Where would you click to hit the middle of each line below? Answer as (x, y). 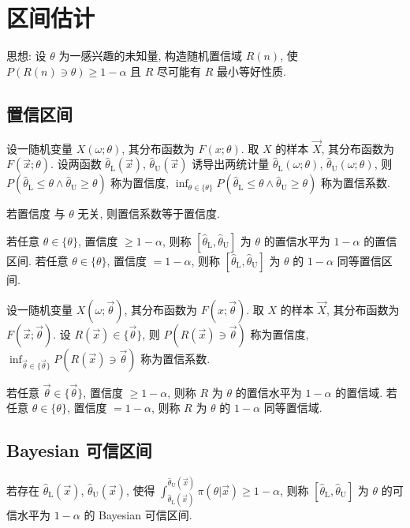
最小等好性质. (252, 71)
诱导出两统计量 (231, 164)
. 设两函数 (76, 164)
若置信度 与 (36, 213)
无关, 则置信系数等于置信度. (149, 213)
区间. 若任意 (37, 260)
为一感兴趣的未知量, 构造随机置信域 (151, 56)
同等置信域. (293, 408)
